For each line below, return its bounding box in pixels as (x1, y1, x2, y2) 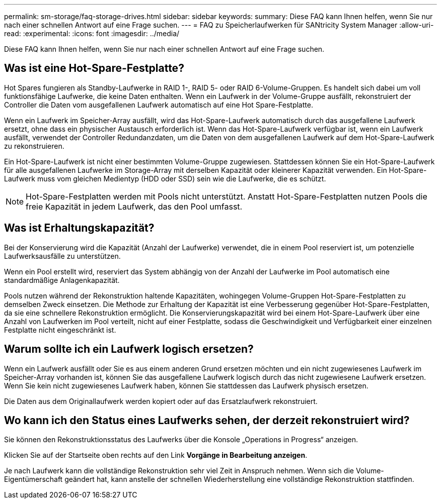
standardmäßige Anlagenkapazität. (4, 275, 120, 284)
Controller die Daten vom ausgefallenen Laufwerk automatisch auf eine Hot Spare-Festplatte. (4, 100, 313, 109)
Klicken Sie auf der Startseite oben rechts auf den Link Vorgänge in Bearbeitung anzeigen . (4, 451, 308, 460)
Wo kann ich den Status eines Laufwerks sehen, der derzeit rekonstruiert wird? (4, 414, 410, 427)
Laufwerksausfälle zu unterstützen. (4, 251, 121, 260)
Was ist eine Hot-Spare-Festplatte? (4, 62, 184, 75)
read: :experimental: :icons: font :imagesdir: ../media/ (4, 29, 180, 38)
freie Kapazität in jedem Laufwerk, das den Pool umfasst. (26, 201, 243, 212)
